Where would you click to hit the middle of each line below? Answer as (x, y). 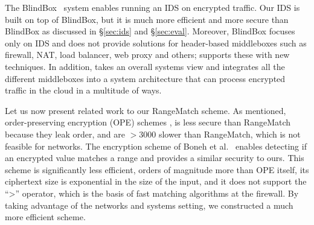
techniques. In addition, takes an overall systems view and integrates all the (145, 66)
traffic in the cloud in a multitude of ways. (83, 90)
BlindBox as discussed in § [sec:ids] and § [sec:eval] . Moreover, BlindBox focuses (150, 31)
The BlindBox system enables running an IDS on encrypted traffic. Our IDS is (152, 7)
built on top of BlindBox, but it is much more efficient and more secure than (147, 19)
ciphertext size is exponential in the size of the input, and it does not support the (156, 181)
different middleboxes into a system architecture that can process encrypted (145, 78)
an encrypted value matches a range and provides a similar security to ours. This (155, 158)
